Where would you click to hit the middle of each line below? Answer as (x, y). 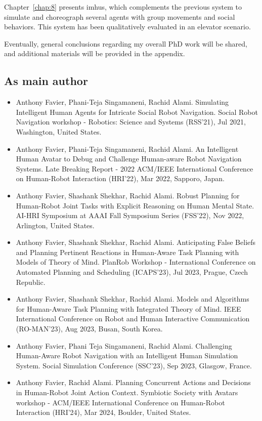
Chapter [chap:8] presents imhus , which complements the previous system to (123, 7)
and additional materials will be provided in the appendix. (95, 53)
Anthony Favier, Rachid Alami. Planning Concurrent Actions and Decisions (133, 382)
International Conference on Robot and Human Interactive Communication (133, 319)
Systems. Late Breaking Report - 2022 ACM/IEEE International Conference (135, 168)
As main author (46, 81)
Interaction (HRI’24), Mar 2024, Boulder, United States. (103, 412)
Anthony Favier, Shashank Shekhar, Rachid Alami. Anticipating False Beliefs (136, 242)
